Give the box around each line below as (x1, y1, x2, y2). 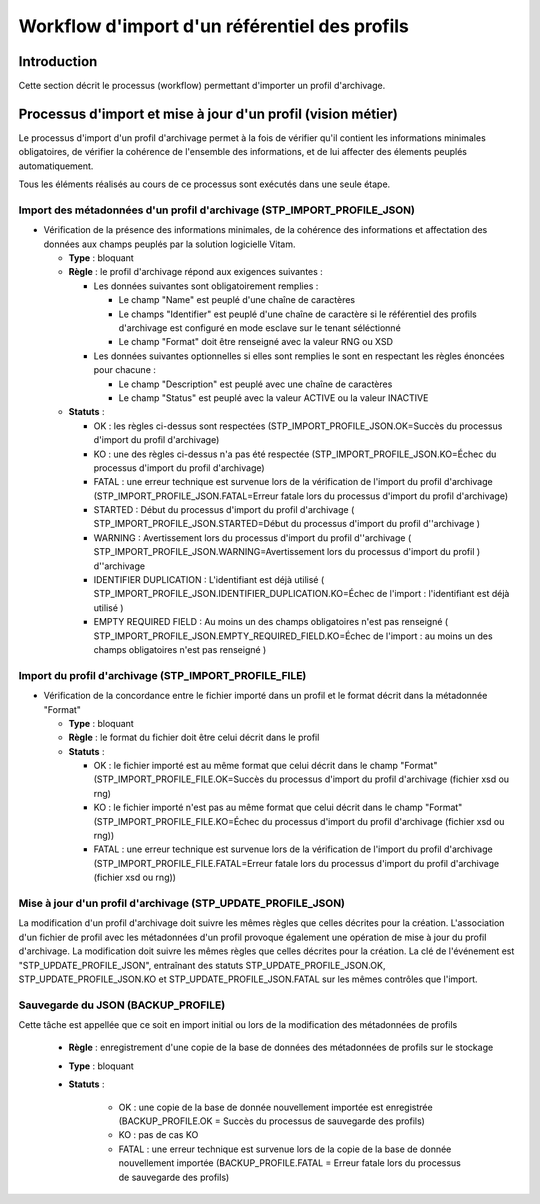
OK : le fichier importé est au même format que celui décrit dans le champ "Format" (93, 760, 438, 772)
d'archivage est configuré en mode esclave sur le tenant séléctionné (118, 322, 402, 334)
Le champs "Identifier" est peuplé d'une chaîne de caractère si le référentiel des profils (118, 308, 477, 320)
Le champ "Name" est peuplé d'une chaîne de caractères (118, 294, 355, 306)
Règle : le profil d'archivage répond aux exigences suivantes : (68, 266, 324, 278)
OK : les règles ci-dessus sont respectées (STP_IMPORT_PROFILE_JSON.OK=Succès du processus (93, 420, 503, 432)
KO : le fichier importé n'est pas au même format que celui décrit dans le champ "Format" (93, 801, 463, 814)
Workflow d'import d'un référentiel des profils (18, 15, 410, 37)
